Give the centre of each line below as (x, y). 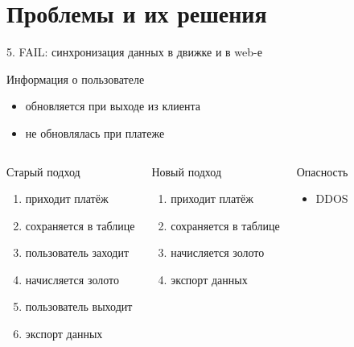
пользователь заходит (77, 252)
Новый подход (187, 171)
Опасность (322, 171)
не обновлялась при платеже (95, 132)
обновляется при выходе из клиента (113, 106)
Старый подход (43, 171)
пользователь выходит (79, 306)
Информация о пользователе (76, 78)
